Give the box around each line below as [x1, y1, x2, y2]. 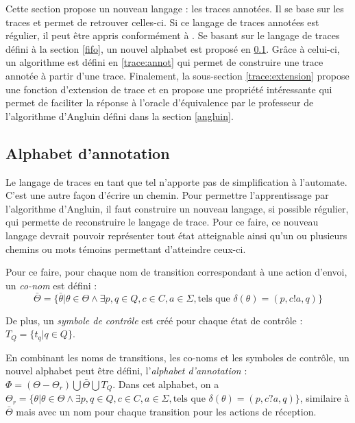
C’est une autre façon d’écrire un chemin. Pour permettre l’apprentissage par [5, 188, 329, 202]
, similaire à [299, 391, 350, 405]
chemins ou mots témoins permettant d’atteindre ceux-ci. [5, 241, 246, 256]
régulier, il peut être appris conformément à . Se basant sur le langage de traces [5, 28, 340, 43]
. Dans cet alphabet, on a [112, 376, 219, 391]
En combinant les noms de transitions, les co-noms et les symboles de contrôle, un [5, 350, 350, 364]
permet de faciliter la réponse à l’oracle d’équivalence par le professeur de [5, 95, 314, 110]
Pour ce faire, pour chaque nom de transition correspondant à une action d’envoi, [5, 265, 347, 279]
